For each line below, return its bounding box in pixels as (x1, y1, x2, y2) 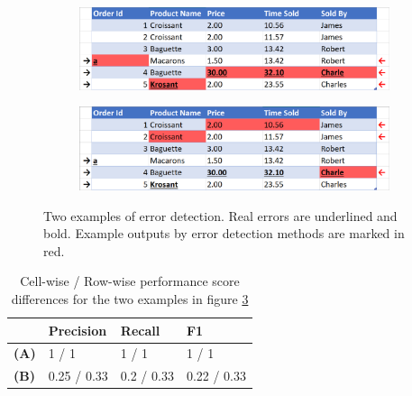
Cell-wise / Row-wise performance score (20, 272, 240, 290)
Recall (120, 320, 160, 339)
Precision (48, 320, 107, 339)
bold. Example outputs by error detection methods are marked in (43, 224, 405, 243)
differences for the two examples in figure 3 (11, 289, 249, 308)
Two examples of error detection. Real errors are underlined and (43, 206, 398, 225)
